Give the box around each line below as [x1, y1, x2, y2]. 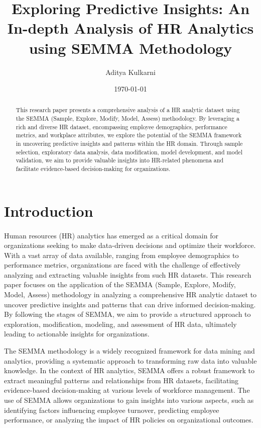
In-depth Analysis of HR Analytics [7, 18, 254, 38]
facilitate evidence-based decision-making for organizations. [16, 164, 171, 173]
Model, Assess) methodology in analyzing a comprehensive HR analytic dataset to [4, 289, 257, 300]
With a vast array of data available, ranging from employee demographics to [4, 249, 239, 260]
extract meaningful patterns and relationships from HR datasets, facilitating [4, 375, 239, 385]
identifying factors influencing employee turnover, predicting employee [4, 404, 219, 415]
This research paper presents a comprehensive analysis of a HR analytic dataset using [16, 106, 240, 114]
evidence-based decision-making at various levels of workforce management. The [4, 385, 250, 395]
